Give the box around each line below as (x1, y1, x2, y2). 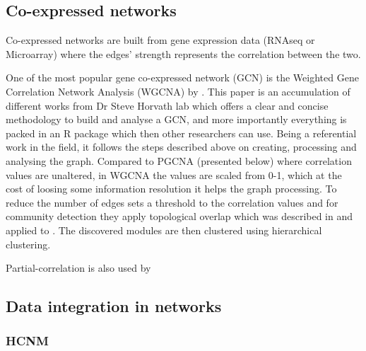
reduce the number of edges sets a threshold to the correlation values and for (6, 195, 338, 209)
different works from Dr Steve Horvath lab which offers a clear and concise (6, 98, 329, 113)
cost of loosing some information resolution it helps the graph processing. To (6, 181, 337, 196)
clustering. (6, 236, 51, 251)
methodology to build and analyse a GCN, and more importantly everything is (6, 112, 347, 127)
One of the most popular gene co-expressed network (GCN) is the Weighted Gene (6, 70, 359, 85)
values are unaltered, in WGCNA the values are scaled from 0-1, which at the (6, 167, 342, 182)
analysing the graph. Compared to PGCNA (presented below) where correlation (6, 153, 352, 168)
